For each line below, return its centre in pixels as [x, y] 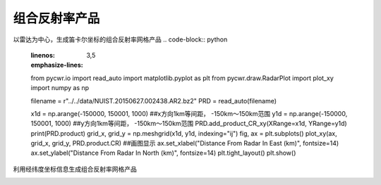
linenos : [43, 55]
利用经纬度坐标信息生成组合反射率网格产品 [75, 169]
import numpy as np [60, 88]
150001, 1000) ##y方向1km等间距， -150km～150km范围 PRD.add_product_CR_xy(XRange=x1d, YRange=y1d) [189, 124]
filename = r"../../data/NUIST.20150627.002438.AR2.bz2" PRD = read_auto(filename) [154, 101]
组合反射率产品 [56, 18]
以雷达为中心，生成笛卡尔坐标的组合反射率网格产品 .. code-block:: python [120, 39]
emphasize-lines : [57, 65]
